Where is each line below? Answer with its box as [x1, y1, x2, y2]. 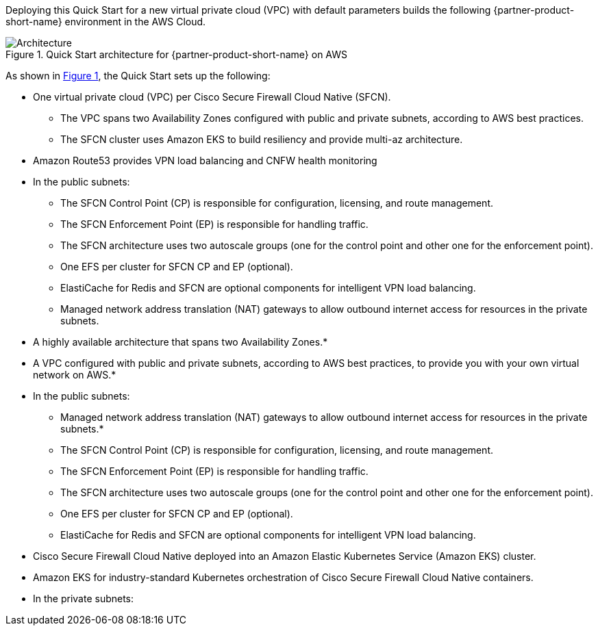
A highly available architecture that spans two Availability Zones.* [33, 336, 328, 348]
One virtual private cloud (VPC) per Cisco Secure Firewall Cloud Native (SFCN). [33, 91, 391, 103]
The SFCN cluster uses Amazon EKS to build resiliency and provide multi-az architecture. [60, 133, 463, 145]
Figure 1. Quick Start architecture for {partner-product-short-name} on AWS [5, 49, 348, 60]
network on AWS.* [33, 369, 116, 381]
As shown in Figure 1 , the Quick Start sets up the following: [5, 70, 271, 81]
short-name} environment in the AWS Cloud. [5, 16, 206, 27]
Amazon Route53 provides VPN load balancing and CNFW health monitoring [33, 155, 377, 166]
